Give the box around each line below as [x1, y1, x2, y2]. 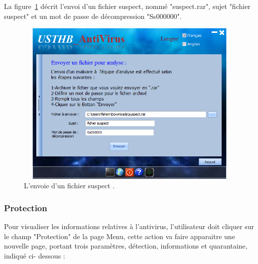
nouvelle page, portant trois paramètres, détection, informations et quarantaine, [4, 241, 248, 251]
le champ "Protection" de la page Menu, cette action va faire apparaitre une [4, 231, 235, 241]
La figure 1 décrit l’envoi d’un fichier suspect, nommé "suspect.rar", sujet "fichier [4, 1, 251, 11]
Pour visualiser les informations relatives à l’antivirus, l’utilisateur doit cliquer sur [4, 221, 255, 231]
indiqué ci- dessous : [4, 250, 65, 261]
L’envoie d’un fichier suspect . [24, 180, 115, 191]
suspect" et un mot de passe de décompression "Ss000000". [4, 10, 182, 21]
